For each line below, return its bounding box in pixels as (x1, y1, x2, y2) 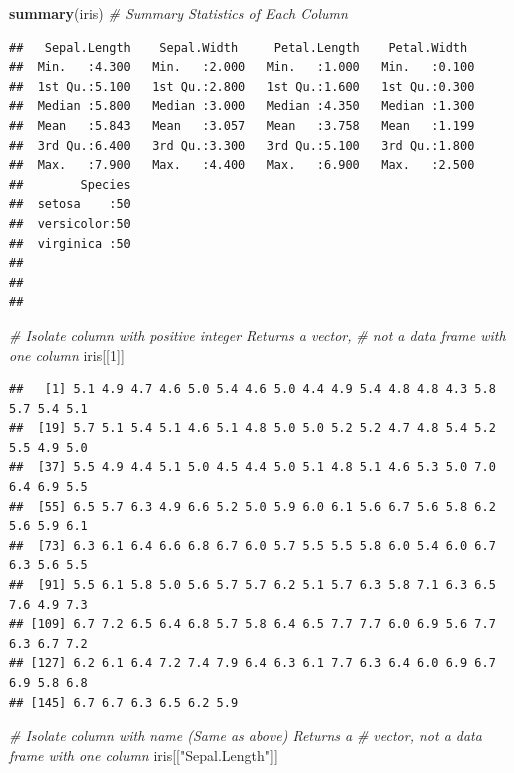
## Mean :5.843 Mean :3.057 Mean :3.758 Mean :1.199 (9, 118, 475, 133)
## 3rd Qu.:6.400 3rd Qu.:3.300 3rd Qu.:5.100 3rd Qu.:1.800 (9, 138, 475, 153)
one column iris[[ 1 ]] (9, 344, 125, 365)
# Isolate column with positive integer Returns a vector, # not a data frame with (9, 324, 506, 345)
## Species (9, 177, 131, 192)
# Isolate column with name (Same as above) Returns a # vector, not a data (9, 725, 482, 746)
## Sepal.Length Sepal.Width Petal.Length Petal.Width (9, 40, 468, 55)
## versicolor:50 (9, 216, 131, 231)
